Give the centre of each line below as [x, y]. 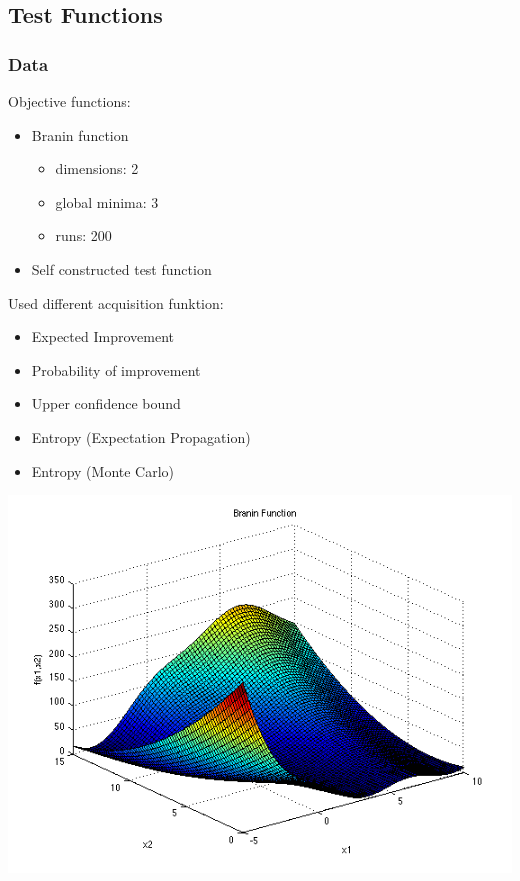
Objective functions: [69, 101]
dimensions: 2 [97, 168]
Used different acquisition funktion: [116, 302]
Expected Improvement [102, 336]
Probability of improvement [116, 369]
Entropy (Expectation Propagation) [141, 436]
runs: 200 [83, 235]
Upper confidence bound [106, 403]
